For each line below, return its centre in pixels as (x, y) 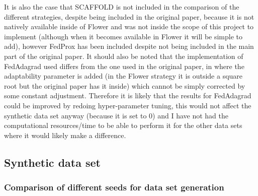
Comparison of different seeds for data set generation (114, 187)
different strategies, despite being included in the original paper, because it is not (129, 16)
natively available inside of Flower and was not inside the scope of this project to (129, 26)
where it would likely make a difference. (65, 135)
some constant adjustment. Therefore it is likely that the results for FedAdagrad (128, 95)
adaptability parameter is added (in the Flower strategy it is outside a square (123, 76)
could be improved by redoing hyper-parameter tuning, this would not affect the (128, 105)
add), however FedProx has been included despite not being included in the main (129, 46)
